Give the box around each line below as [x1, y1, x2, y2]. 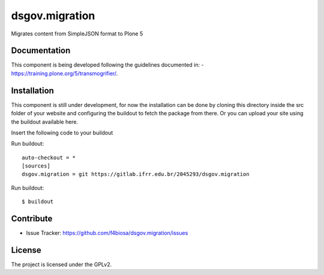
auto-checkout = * [22, 154, 76, 161]
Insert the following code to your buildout [11, 129, 113, 136]
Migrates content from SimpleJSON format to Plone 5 [11, 30, 143, 37]
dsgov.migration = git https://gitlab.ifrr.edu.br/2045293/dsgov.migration [22, 171, 250, 178]
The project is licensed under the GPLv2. [11, 261, 112, 268]
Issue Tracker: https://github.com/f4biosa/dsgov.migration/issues [26, 229, 188, 237]
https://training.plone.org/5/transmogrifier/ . [11, 70, 118, 77]
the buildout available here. [11, 118, 79, 125]
